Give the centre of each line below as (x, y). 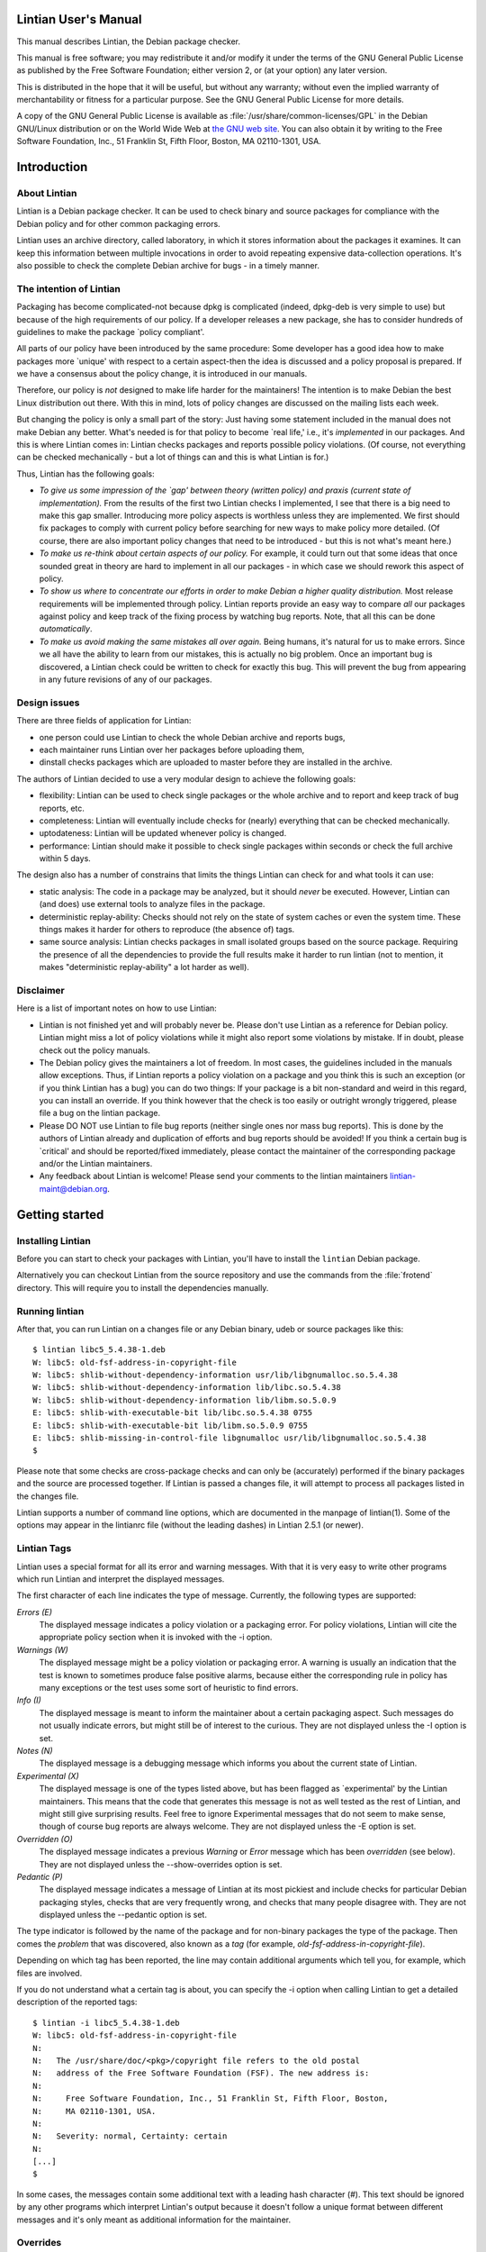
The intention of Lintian (69, 288)
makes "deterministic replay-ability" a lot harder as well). (144, 967)
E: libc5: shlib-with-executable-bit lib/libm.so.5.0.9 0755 (170, 1425)
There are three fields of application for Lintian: (104, 721)
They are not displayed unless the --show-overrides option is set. (161, 1864)
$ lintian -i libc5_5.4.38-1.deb (106, 2023)
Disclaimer (40, 990)
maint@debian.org (73, 1188)
